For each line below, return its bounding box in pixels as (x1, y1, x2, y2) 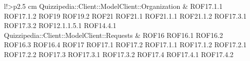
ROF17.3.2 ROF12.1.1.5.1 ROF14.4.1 (4, 20, 117, 30)
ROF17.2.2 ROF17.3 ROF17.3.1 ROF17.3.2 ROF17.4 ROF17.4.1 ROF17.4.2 (4, 49, 234, 59)
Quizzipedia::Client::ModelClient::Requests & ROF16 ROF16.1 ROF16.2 (4, 30, 223, 40)
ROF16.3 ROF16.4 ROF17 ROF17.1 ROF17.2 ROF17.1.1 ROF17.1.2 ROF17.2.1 (4, 39, 247, 50)
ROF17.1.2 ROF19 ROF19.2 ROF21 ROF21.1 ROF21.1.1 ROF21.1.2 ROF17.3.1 (4, 10, 247, 21)
